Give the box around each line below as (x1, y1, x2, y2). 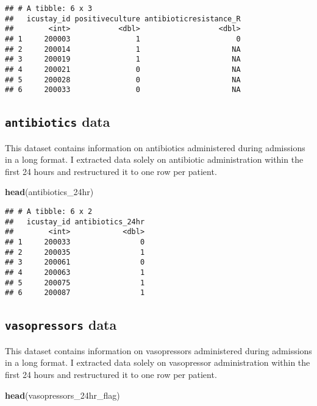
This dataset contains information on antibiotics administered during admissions (5, 141, 305, 154)
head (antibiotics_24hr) (5, 185, 94, 198)
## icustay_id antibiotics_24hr (5, 217, 145, 226)
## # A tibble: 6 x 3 (5, 4, 93, 13)
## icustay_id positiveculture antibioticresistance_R (5, 14, 241, 23)
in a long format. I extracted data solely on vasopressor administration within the (5, 356, 310, 369)
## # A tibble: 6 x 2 (5, 207, 93, 216)
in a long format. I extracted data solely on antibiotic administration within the (5, 153, 304, 166)
